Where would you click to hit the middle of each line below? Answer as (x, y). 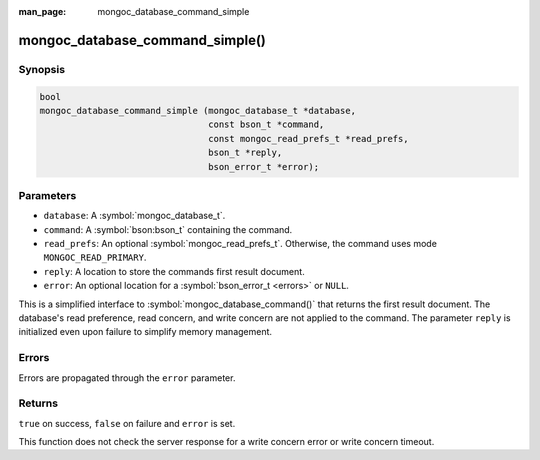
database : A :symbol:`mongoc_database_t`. (134, 216)
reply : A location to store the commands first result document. (174, 271)
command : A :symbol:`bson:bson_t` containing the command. (168, 229)
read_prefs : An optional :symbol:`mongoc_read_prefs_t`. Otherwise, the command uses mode (240, 244)
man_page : (42, 11)
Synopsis (41, 69)
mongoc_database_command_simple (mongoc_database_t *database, (198, 110)
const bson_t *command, (266, 124)
